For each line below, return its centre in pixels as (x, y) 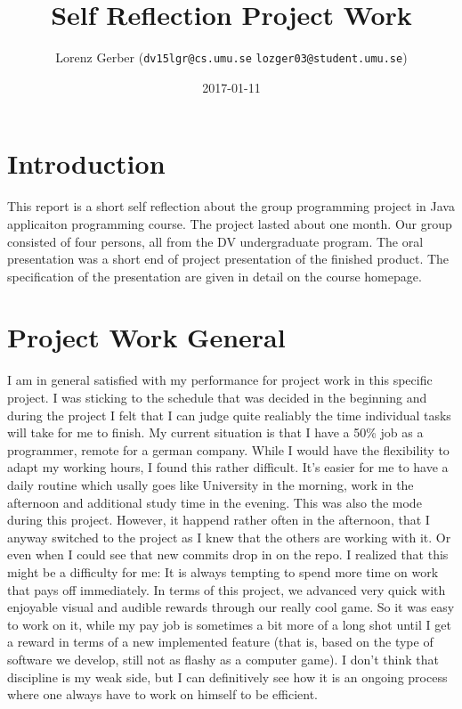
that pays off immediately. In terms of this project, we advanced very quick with (227, 589)
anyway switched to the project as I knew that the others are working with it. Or (229, 537)
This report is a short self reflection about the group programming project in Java (231, 206)
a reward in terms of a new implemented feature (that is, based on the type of (220, 642)
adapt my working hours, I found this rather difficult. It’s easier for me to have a (228, 467)
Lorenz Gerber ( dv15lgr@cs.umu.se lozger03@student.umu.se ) (231, 57)
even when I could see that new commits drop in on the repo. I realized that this (228, 554)
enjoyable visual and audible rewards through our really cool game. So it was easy (231, 607)
